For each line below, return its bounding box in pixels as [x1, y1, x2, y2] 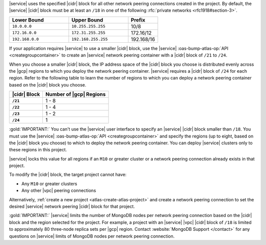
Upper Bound [71, 16, 103, 23]
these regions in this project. [9, 147, 67, 153]
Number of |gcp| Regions [45, 91, 106, 98]
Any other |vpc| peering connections [21, 188, 96, 193]
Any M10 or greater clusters [21, 181, 77, 187]
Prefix [131, 16, 145, 23]
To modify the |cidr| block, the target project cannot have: [9, 172, 127, 178]
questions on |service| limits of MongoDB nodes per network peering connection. [9, 233, 175, 239]
